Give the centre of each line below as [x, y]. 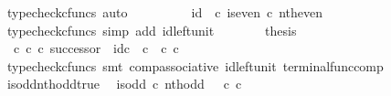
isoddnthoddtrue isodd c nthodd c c [124, 84]
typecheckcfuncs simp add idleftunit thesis [152, 30]
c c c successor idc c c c [96, 48]
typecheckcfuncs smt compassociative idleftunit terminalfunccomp [195, 65]
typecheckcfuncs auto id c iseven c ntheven [165, 12]
